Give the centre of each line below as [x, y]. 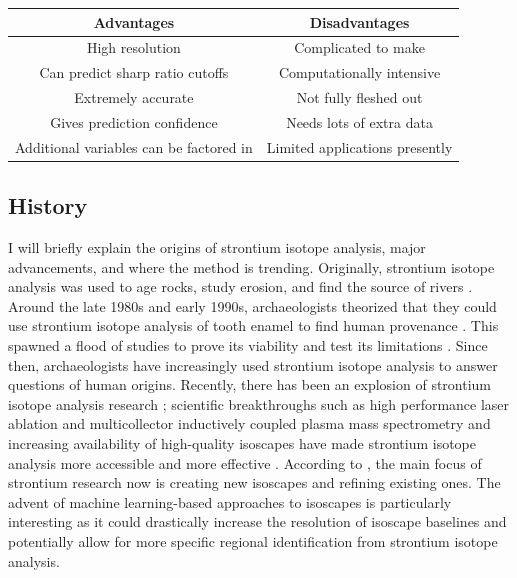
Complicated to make [359, 47]
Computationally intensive [360, 72]
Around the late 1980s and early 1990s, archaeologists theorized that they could [252, 305]
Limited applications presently [359, 146]
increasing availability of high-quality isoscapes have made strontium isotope [242, 442]
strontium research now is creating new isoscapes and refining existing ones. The [254, 482]
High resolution [133, 47]
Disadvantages [359, 21]
